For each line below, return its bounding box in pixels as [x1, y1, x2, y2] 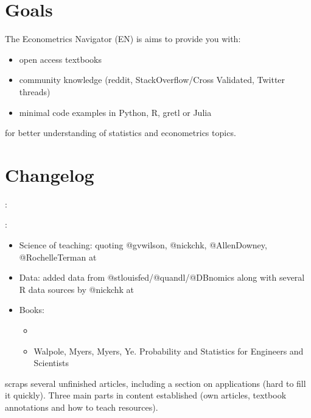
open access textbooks [19, 52, 102, 65]
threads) [19, 85, 51, 98]
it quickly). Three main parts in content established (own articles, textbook [5, 389, 287, 402]
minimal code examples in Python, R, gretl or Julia [19, 106, 212, 118]
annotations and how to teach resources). [5, 400, 158, 413]
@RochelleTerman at [19, 250, 97, 263]
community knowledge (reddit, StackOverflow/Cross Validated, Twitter [19, 73, 285, 86]
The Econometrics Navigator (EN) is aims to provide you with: [5, 32, 241, 45]
